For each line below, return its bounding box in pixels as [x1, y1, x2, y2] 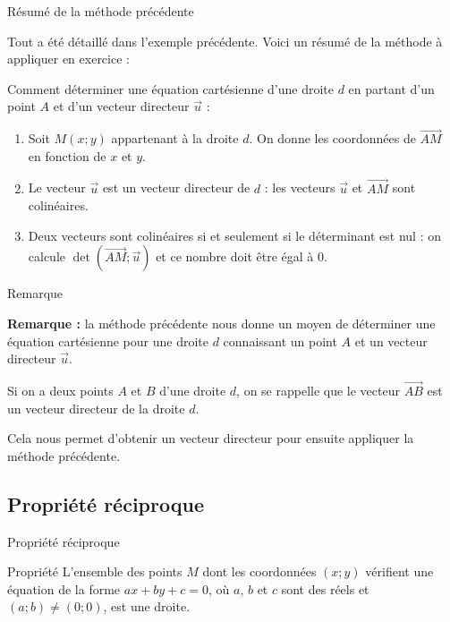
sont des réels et [281, 579, 369, 598]
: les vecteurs [264, 178, 335, 197]
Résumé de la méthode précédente [7, 2, 194, 20]
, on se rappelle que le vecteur [236, 380, 400, 399]
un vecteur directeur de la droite [7, 398, 185, 417]
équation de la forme [7, 579, 121, 598]
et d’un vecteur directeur [53, 97, 190, 115]
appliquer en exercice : [7, 49, 130, 68]
